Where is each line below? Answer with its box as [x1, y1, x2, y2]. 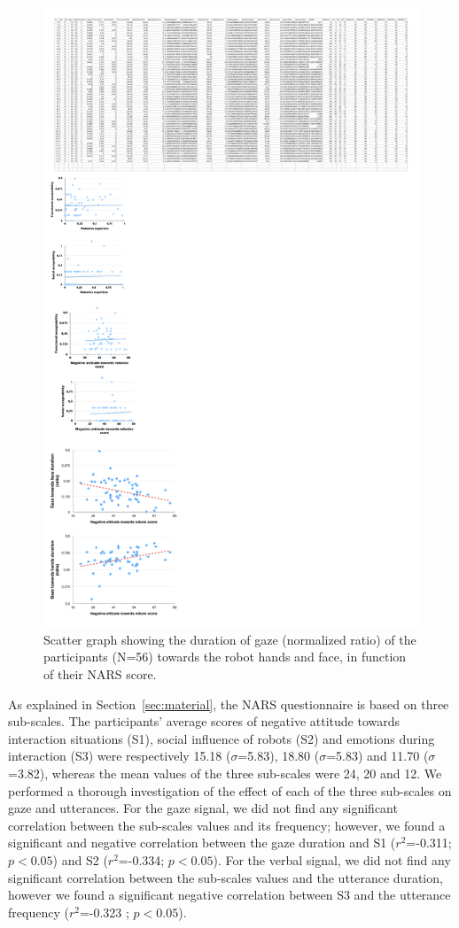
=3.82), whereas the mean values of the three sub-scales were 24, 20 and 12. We [8, 764, 442, 783]
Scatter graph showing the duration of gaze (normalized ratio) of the [43, 630, 416, 648]
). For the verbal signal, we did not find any [213, 851, 451, 869]
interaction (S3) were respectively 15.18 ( [8, 746, 231, 765]
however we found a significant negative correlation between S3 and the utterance [8, 885, 451, 904]
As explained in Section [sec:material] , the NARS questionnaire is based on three [8, 694, 449, 713]
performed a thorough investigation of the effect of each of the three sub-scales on [8, 781, 452, 800]
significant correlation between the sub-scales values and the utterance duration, [8, 868, 443, 886]
